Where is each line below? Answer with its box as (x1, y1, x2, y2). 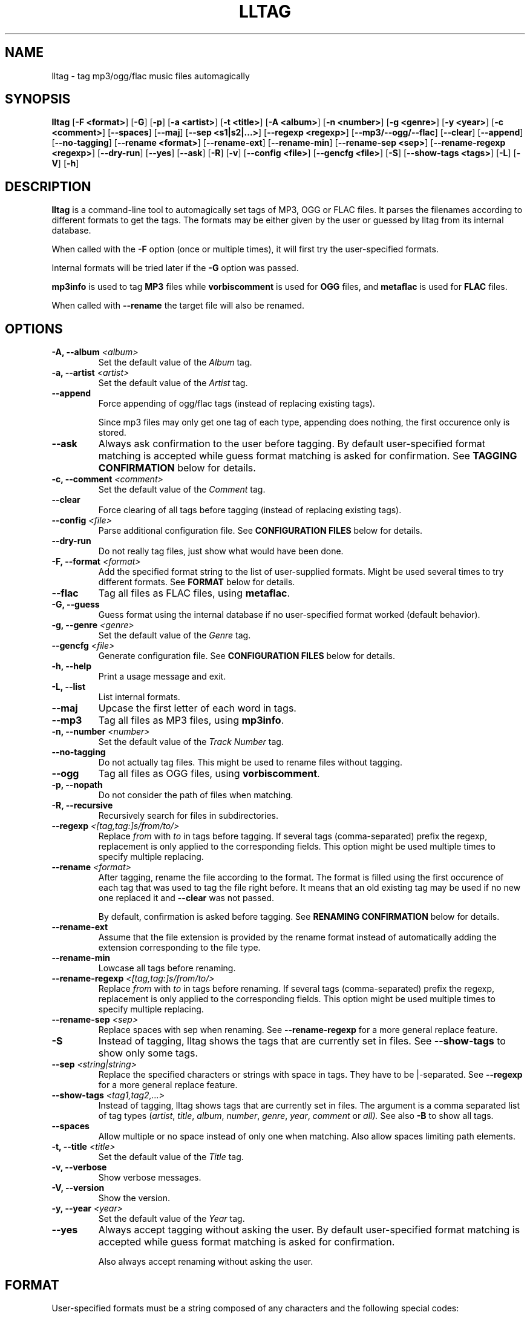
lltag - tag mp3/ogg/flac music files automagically (51, 70, 250, 81)
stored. (98, 427, 126, 438)
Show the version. (98, 1193, 171, 1204)
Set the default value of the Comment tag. (98, 484, 266, 495)
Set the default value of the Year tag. (98, 1213, 245, 1224)
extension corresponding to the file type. (98, 942, 261, 953)
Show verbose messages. (98, 1172, 201, 1183)
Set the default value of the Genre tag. (98, 630, 251, 641)
